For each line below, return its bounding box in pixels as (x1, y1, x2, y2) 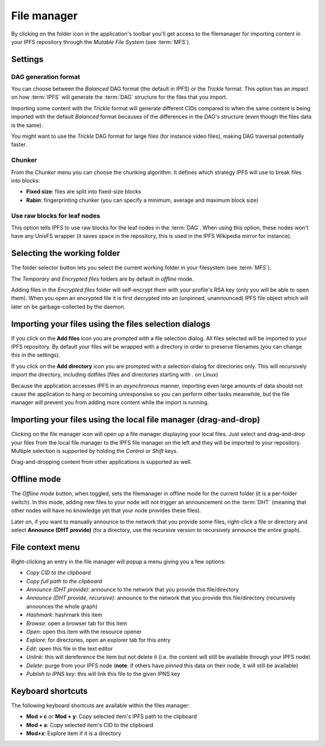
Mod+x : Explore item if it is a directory (26, 730, 122, 737)
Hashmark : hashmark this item (26, 611, 102, 619)
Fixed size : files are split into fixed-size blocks (26, 188, 141, 195)
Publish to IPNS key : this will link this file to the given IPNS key (26, 670, 181, 677)
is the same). (11, 121, 43, 129)
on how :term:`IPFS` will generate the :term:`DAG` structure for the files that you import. (11, 93, 228, 101)
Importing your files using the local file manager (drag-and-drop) (11, 414, 261, 425)
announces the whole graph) (26, 602, 98, 610)
